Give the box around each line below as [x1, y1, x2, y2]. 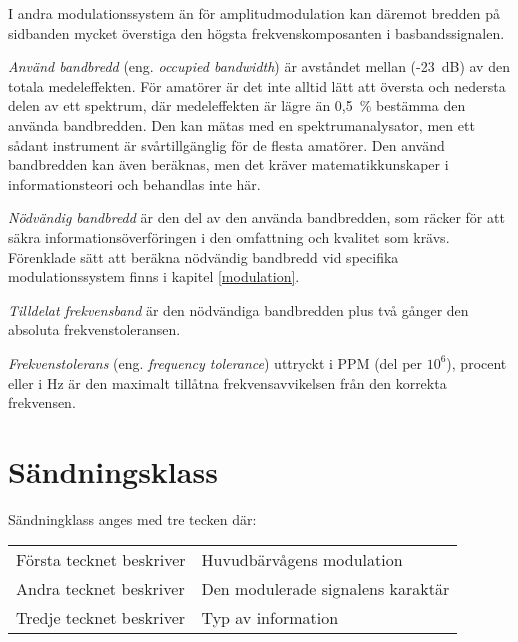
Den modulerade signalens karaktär [201, 577, 450, 601]
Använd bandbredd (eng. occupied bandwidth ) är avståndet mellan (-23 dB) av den [8, 56, 510, 77]
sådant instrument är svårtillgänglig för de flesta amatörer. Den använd [8, 134, 445, 155]
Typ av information [201, 606, 339, 630]
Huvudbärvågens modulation [201, 548, 403, 572]
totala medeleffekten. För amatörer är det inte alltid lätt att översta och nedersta [8, 75, 506, 96]
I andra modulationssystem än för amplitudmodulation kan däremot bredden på [8, 3, 501, 23]
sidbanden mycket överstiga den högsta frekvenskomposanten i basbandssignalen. [8, 22, 505, 43]
